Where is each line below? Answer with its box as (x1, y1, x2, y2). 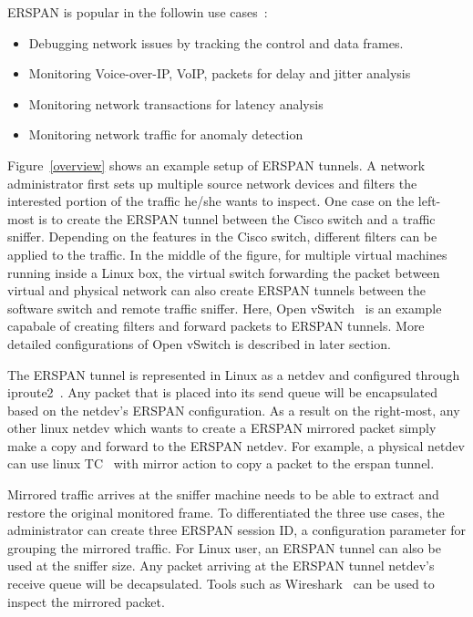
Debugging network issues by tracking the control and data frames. (28, 33, 404, 52)
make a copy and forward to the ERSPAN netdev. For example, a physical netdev (7, 436, 465, 455)
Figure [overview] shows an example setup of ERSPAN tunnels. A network (7, 155, 426, 174)
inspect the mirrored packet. (7, 591, 165, 611)
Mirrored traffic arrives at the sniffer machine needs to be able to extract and (7, 485, 439, 504)
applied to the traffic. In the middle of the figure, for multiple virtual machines (7, 244, 447, 263)
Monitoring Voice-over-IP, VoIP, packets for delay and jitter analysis (28, 64, 411, 83)
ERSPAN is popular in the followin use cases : (7, 3, 268, 21)
